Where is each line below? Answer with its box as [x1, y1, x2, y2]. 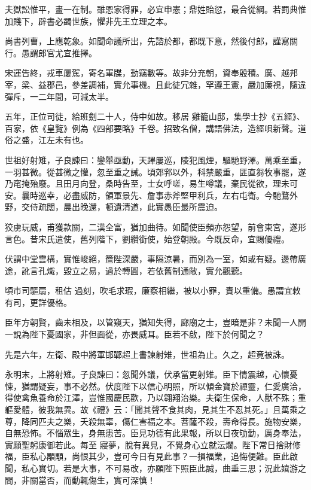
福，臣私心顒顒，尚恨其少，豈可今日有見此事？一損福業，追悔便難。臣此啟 [5, 450, 298, 462]
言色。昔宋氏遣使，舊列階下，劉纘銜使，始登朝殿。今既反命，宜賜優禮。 [5, 232, 289, 245]
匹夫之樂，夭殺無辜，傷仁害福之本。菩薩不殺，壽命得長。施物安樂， [38, 415, 306, 427]
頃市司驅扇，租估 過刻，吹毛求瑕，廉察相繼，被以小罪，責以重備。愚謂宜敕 [5, 284, 301, 297]
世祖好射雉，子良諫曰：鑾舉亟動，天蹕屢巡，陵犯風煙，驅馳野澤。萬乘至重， [5, 153, 306, 166]
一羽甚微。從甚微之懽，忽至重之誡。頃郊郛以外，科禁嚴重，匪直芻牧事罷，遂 [5, 165, 306, 178]
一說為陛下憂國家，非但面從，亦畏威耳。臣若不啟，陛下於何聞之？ [5, 328, 264, 340]
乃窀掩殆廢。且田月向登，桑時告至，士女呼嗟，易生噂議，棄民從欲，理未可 [5, 177, 298, 190]
